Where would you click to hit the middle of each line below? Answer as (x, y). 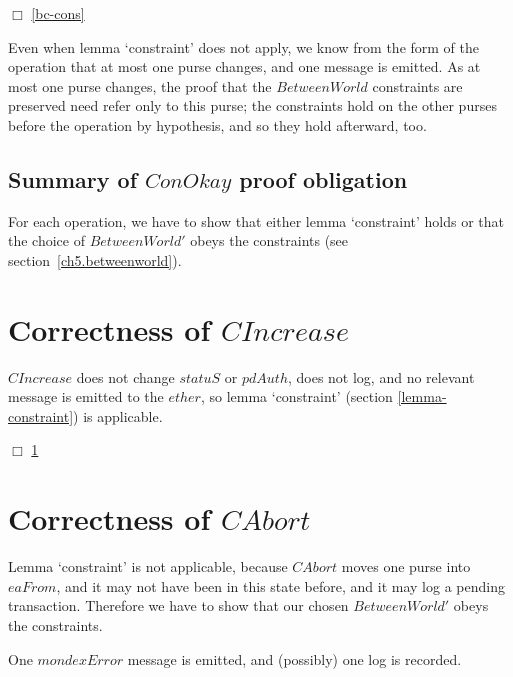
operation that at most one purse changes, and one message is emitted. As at (244, 66)
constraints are (417, 85)
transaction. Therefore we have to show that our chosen (178, 605)
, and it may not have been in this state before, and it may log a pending (280, 585)
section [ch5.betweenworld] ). (95, 259)
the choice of (46, 240)
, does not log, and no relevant (381, 376)
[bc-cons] (58, 13)
